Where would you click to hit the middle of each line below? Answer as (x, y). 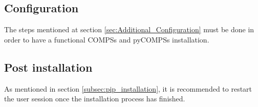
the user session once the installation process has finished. (95, 99)
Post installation (48, 67)
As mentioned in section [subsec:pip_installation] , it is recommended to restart (128, 88)
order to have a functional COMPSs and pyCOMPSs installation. (107, 39)
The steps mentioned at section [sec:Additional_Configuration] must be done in (129, 29)
